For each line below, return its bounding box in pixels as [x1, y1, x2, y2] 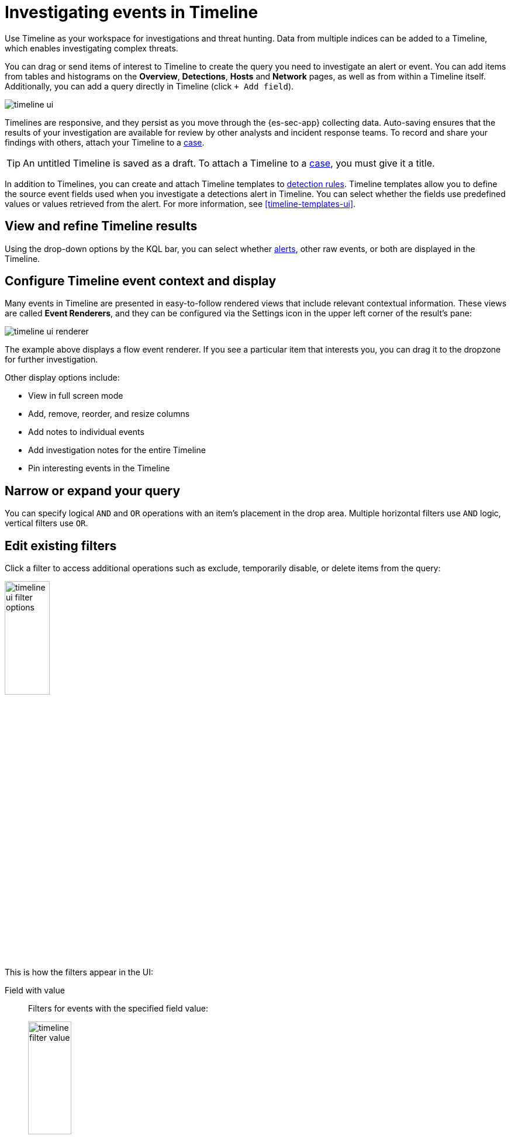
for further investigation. [5, 354, 98, 365]
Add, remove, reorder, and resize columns [28, 409, 190, 419]
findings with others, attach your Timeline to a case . [5, 137, 205, 147]
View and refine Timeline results [5, 219, 198, 234]
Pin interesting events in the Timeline [28, 463, 170, 474]
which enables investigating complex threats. [5, 43, 178, 53]
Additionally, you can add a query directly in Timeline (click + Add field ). [5, 81, 294, 91]
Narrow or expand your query [5, 483, 181, 498]
